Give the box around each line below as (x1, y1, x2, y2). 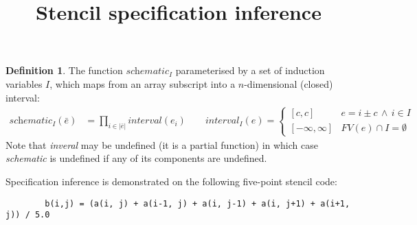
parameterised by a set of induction (175, 63, 325, 78)
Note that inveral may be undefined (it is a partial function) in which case (5, 137, 318, 152)
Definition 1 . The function (5, 63, 123, 78)
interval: (5, 90, 40, 104)
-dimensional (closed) (244, 76, 333, 91)
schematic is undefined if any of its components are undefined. (5, 151, 267, 165)
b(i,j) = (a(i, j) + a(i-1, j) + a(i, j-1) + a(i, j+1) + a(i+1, (45, 198, 350, 209)
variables (5, 76, 43, 91)
